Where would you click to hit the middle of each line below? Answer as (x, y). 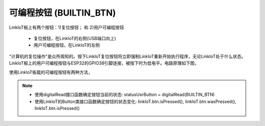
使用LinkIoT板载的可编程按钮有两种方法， (51, 72)
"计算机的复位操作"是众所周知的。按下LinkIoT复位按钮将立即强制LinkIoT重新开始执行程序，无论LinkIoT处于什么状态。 (128, 56)
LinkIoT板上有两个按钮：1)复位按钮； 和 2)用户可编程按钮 (66, 27)
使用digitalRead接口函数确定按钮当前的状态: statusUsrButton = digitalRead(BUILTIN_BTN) (125, 95)
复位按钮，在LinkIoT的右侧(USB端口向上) (75, 38)
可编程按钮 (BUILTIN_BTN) (63, 13)
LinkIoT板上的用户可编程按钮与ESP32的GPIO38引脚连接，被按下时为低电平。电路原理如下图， (104, 63)
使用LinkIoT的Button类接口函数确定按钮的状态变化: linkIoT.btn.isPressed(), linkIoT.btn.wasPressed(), (135, 101)
